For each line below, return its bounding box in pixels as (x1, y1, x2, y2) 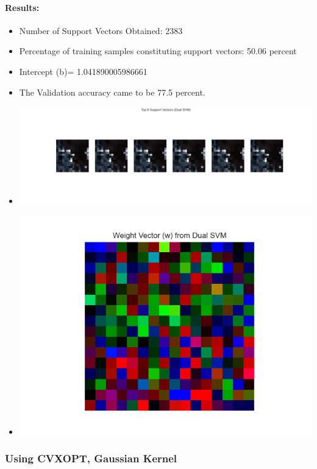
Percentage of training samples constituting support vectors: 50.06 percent (19, 44, 297, 57)
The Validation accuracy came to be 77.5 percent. (19, 85, 205, 98)
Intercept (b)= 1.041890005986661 (19, 65, 148, 77)
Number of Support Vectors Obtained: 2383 (19, 24, 183, 37)
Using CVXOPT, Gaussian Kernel (5, 451, 177, 466)
